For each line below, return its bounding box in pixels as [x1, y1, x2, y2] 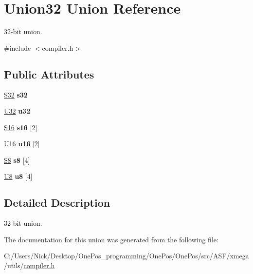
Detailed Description [4, 195, 110, 210]
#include [4, 42, 31, 53]
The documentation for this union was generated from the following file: [4, 234, 218, 244]
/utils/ [4, 260, 24, 271]
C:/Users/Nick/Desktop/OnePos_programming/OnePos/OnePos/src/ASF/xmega [4, 251, 249, 261]
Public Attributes [4, 66, 94, 81]
